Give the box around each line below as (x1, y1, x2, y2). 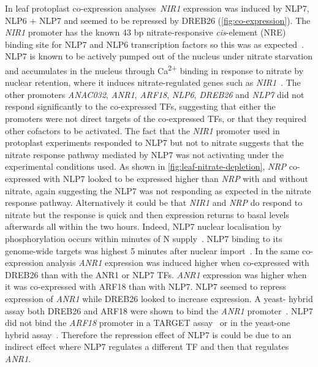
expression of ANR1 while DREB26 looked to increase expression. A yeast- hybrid (5, 292, 313, 305)
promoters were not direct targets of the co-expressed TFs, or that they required (5, 112, 307, 124)
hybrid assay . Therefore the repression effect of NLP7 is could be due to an (5, 328, 292, 341)
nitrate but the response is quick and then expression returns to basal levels (5, 208, 289, 221)
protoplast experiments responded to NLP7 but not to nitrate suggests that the (5, 136, 304, 149)
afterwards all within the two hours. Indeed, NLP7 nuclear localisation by (5, 220, 282, 233)
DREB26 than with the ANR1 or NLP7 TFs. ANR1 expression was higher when (5, 268, 307, 281)
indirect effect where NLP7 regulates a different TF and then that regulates (5, 340, 289, 353)
